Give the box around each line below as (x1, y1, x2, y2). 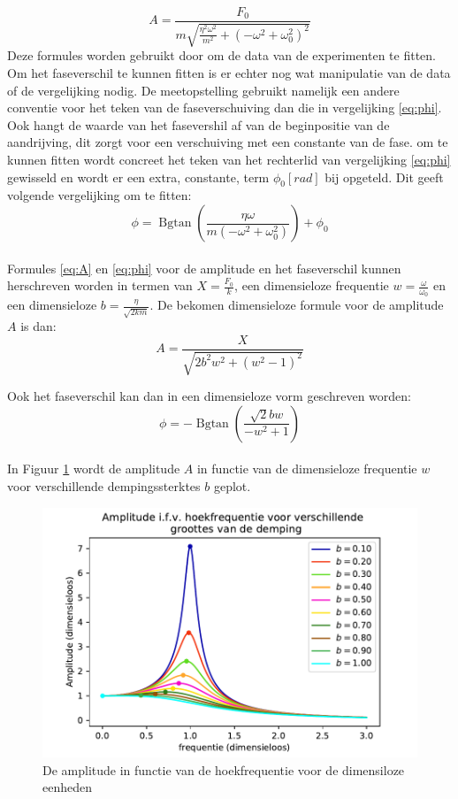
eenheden (42, 778, 92, 796)
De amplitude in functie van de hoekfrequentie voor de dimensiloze (42, 760, 405, 779)
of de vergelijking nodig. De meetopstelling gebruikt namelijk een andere (7, 81, 400, 99)
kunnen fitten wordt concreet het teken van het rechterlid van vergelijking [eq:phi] (7, 150, 451, 169)
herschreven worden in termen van (7, 276, 193, 295)
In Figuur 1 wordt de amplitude (7, 459, 180, 478)
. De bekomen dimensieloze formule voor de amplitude (149, 296, 444, 314)
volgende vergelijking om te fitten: (7, 186, 192, 204)
